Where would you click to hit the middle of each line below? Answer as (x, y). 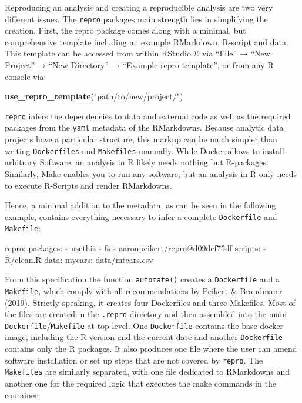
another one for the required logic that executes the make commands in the (140, 383)
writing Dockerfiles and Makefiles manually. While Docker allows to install (145, 150)
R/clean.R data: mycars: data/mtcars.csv (79, 259)
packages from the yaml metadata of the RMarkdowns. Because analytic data (144, 127)
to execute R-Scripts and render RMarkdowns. (88, 185)
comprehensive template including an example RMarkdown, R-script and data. (147, 41)
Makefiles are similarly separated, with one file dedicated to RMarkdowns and (147, 372)
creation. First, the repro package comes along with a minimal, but (125, 30)
